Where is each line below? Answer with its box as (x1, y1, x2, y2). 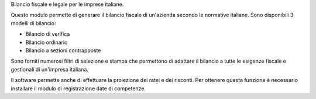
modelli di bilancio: (11, 19, 56, 26)
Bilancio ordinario (25, 39, 68, 46)
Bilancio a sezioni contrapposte (25, 47, 101, 54)
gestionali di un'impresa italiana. (11, 66, 89, 73)
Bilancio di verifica (25, 30, 70, 37)
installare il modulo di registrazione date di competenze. (11, 85, 146, 92)
